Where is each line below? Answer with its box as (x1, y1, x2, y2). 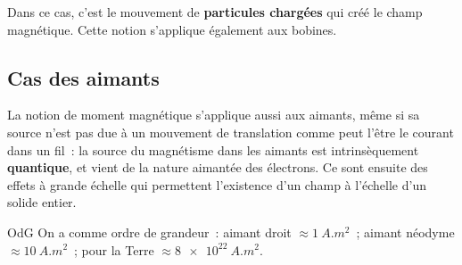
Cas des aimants (7, 63, 160, 91)
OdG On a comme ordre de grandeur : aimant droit (7, 222, 292, 241)
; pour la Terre (74, 240, 154, 259)
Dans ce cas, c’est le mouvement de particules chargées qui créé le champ (7, 3, 423, 21)
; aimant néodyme (356, 222, 455, 241)
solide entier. (7, 193, 77, 211)
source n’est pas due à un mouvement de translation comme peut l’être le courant (7, 122, 454, 141)
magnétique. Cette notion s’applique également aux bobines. (7, 20, 337, 38)
